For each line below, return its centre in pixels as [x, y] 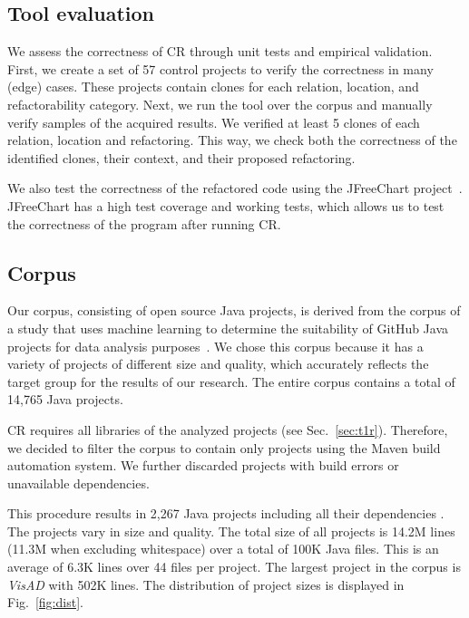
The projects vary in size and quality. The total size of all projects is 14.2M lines [231, 531]
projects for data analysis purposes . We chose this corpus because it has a [215, 346]
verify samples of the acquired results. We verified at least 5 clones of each [214, 122]
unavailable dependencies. [78, 483]
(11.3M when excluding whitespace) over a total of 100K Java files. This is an [223, 549]
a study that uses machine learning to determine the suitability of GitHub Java [228, 328]
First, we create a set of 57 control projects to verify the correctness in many [220, 68]
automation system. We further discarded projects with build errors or [203, 465]
